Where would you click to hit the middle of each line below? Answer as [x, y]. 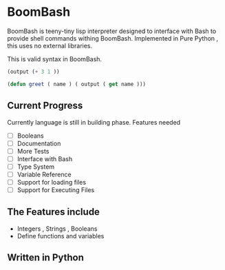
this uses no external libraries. [50, 45]
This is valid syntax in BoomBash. [54, 59]
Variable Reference [44, 174]
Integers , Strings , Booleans [57, 229]
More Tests [33, 151]
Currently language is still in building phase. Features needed [94, 122]
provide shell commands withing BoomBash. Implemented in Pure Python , [113, 38]
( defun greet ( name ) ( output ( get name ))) [77, 84]
